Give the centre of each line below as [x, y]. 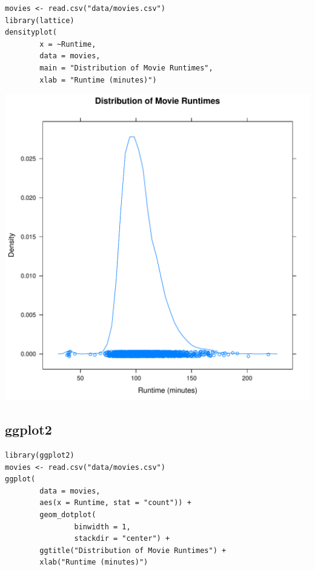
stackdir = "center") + [122, 539]
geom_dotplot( [68, 514]
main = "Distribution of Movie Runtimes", [126, 68]
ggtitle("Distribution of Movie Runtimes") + [133, 550]
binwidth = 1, [102, 527]
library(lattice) [40, 20]
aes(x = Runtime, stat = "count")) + [115, 503]
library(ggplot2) [40, 455]
